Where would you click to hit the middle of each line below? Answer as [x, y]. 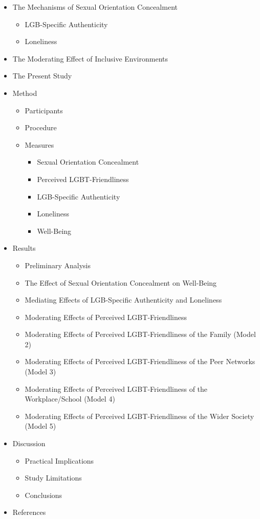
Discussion [29, 443]
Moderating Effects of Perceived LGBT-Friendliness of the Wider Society [139, 416]
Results [24, 248]
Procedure [41, 127]
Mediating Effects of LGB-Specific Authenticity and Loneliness [123, 300]
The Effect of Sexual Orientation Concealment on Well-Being [121, 282]
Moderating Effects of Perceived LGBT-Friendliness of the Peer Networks [140, 361]
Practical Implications [59, 460]
